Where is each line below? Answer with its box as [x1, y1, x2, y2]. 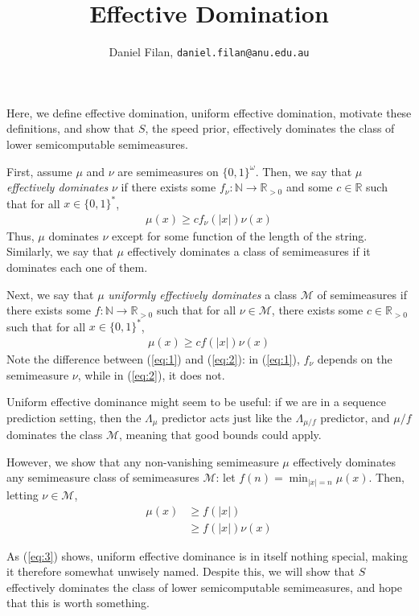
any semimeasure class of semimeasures [6, 469, 199, 486]
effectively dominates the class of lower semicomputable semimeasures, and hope [6, 578, 403, 595]
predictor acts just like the [162, 409, 292, 425]
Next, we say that [6, 285, 94, 302]
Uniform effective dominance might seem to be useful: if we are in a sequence [6, 393, 386, 410]
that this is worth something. [6, 594, 150, 611]
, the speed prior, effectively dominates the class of [145, 120, 395, 137]
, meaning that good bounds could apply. [118, 426, 322, 443]
